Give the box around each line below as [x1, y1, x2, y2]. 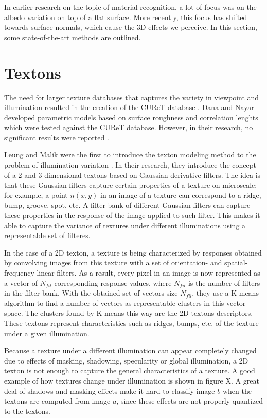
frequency [4, 267, 34, 278]
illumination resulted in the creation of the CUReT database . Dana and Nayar [4, 102, 254, 113]
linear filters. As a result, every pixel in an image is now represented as [37, 267, 260, 278]
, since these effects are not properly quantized [116, 395, 263, 406]
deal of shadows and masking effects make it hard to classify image [4, 385, 215, 396]
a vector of [4, 277, 38, 288]
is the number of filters [188, 277, 260, 288]
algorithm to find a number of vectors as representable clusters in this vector [4, 297, 246, 308]
